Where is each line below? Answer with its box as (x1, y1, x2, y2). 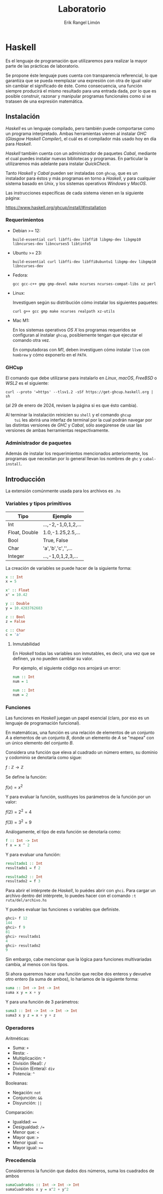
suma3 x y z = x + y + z (5, 1013, 56, 1018)
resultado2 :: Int (5, 874, 43, 879)
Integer (8, 553, 25, 560)
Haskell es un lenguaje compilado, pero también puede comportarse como (5, 125, 155, 131)
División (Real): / (12, 1061, 47, 1066)
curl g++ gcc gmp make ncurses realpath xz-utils (12, 309, 115, 314)
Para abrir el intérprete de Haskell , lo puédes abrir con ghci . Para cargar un (5, 888, 156, 894)
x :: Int (5, 575, 23, 579)
